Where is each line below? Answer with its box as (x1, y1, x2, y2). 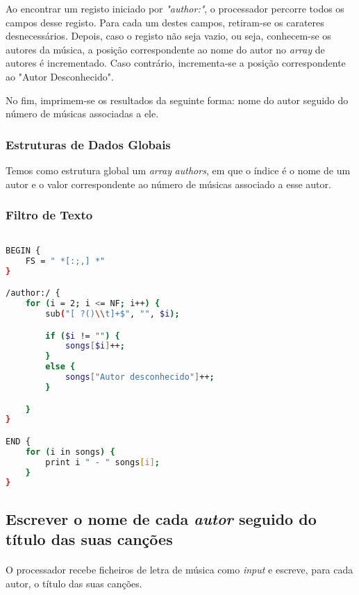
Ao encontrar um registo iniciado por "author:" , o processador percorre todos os (6, 1, 344, 15)
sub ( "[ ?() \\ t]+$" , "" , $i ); (45, 309, 180, 319)
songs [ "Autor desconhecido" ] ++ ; (65, 372, 215, 383)
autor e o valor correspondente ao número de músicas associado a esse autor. (6, 176, 331, 191)
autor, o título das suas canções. (6, 576, 142, 590)
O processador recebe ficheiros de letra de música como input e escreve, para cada (6, 562, 353, 577)
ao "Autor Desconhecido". (6, 69, 114, 83)
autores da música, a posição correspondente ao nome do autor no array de (6, 42, 325, 56)
